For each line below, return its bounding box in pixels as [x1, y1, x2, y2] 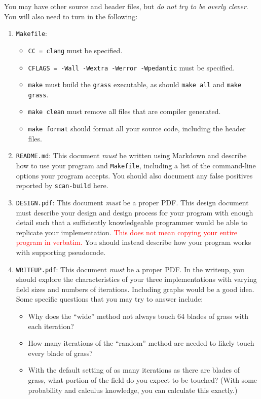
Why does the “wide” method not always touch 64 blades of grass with [28, 311, 248, 321]
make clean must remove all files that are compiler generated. [28, 106, 221, 117]
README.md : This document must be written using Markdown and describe [16, 150, 247, 161]
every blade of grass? [28, 347, 93, 358]
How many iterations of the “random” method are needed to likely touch [28, 338, 254, 348]
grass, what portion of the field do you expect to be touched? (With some [28, 374, 257, 385]
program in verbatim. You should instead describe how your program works [16, 237, 251, 247]
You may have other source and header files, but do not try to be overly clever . [4, 1, 248, 11]
